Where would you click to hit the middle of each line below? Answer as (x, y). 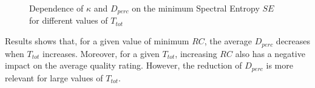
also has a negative (270, 53)
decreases (293, 41)
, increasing (196, 53)
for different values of (69, 20)
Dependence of (56, 8)
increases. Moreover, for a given (101, 53)
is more (279, 65)
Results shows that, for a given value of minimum (97, 41)
